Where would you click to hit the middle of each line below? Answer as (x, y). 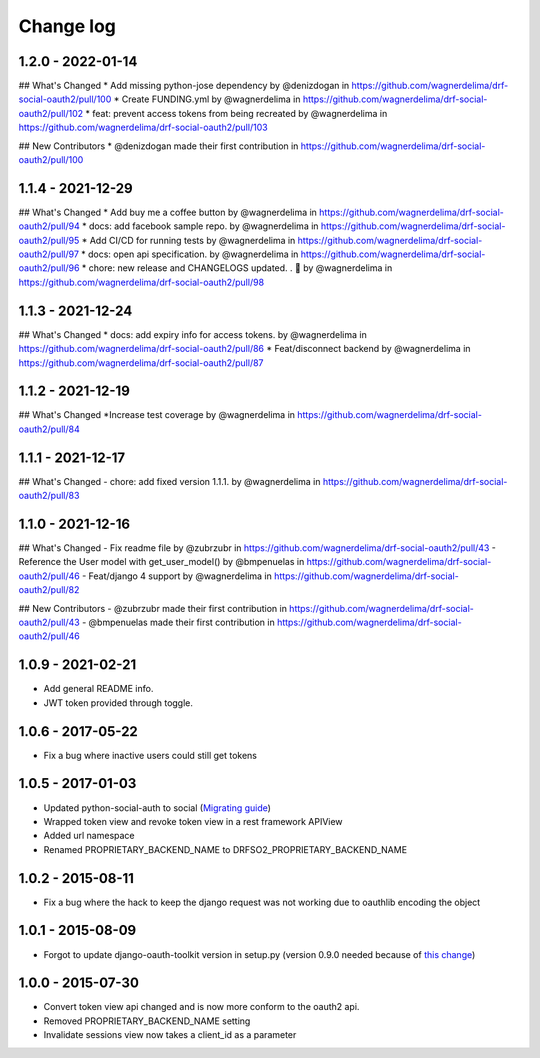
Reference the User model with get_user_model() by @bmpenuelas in (161, 562)
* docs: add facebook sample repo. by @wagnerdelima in (200, 226)
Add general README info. (98, 689)
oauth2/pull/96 (49, 268)
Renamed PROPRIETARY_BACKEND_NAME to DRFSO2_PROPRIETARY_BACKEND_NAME (225, 849)
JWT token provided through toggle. (118, 702)
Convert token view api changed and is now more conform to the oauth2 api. (201, 1007)
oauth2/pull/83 (49, 496)
